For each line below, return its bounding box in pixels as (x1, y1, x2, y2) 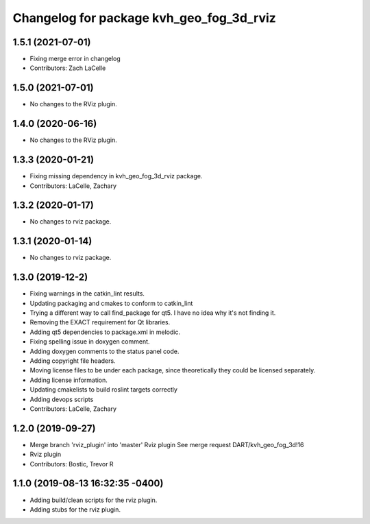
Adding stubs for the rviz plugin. (29, 505, 121, 514)
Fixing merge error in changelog (29, 55, 121, 63)
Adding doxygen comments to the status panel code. (29, 347, 180, 355)
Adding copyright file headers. (29, 357, 116, 365)
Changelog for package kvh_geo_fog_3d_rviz (12, 10, 277, 25)
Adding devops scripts (29, 395, 94, 403)
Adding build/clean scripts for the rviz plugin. (29, 496, 158, 504)
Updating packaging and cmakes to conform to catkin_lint (29, 299, 193, 307)
